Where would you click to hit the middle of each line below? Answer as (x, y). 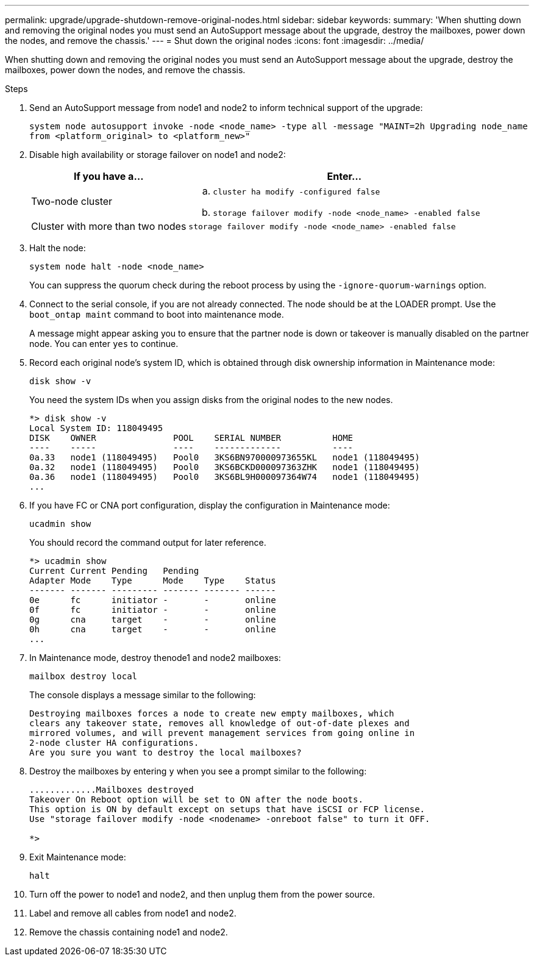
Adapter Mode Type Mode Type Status (153, 581)
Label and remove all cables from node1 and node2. (133, 913)
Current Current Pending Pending (114, 571)
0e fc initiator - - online (153, 600)
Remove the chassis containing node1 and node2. (129, 932)
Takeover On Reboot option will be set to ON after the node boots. (196, 799)
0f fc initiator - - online (153, 610)
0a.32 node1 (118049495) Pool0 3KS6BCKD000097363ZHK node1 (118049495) (225, 467)
